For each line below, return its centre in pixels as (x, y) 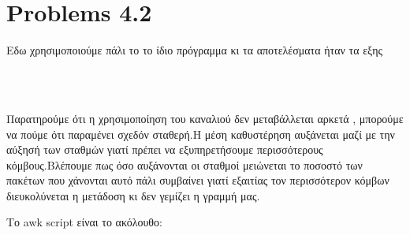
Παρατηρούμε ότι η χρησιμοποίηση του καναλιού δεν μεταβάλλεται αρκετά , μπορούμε (205, 118)
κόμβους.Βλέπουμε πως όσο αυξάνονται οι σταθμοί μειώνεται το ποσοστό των (184, 164)
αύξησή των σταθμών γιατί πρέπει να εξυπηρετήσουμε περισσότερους (165, 149)
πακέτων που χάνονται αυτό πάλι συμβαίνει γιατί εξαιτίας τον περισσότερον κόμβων (198, 180)
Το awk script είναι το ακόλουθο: (84, 222)
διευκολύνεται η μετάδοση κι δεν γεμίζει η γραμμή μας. (133, 195)
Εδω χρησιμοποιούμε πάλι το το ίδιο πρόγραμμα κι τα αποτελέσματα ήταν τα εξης (195, 50)
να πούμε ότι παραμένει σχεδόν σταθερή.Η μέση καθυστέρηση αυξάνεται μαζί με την (201, 134)
